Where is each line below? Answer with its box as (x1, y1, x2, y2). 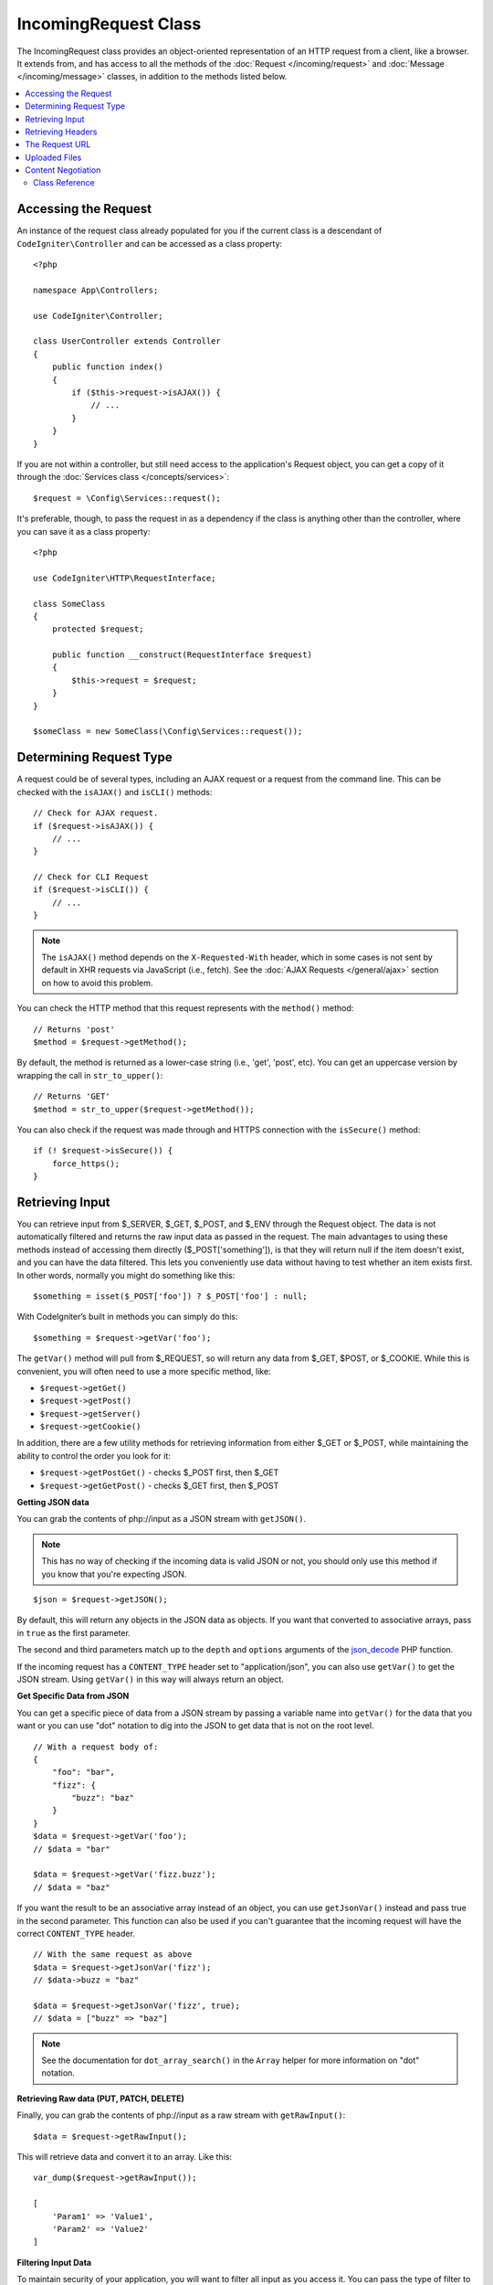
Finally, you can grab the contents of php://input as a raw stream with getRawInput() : (16, 2110, 346, 2120)
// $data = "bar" (33, 1844, 110, 1855)
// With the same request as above (33, 1950, 193, 1960)
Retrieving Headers (25, 126, 98, 137)
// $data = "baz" (33, 1882, 110, 1892)
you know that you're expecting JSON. (41, 1568, 187, 1579)
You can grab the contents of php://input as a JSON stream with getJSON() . (16, 1514, 306, 1525)
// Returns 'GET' (33, 1091, 110, 1101)
